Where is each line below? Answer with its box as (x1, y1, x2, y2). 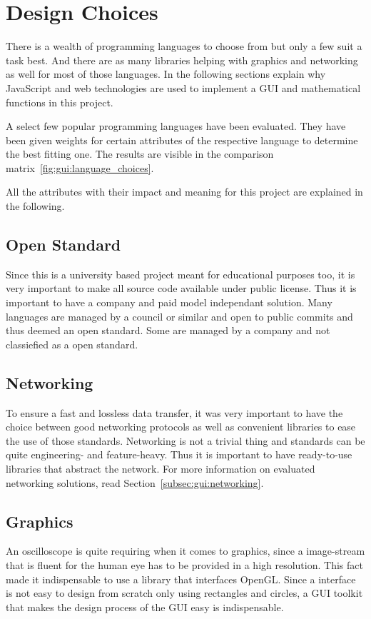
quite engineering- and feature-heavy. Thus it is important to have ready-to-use (6, 447, 352, 462)
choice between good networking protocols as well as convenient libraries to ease (6, 419, 356, 434)
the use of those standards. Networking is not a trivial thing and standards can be (6, 433, 365, 448)
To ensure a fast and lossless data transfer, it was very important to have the (6, 405, 343, 420)
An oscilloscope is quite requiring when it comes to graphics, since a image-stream (6, 543, 365, 558)
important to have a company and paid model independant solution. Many (6, 295, 332, 310)
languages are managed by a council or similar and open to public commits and (6, 308, 353, 323)
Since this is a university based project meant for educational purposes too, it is (6, 266, 355, 281)
